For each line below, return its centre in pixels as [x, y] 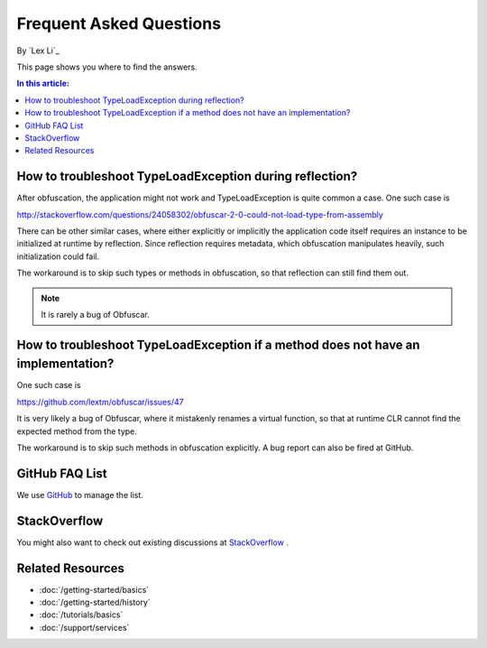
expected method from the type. [77, 431]
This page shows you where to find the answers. [107, 67]
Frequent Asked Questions [119, 23]
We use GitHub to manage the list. [80, 495]
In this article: [43, 83]
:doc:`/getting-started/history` [95, 602]
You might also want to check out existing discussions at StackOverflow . [152, 542]
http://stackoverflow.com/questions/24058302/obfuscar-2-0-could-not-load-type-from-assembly [200, 214]
